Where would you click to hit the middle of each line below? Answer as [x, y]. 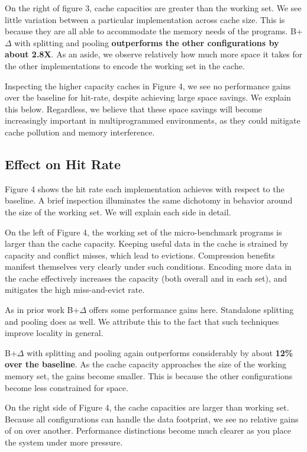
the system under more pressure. [64, 442]
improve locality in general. [54, 333]
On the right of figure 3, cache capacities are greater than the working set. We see [153, 8]
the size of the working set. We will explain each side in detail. [118, 212]
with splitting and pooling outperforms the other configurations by [147, 42]
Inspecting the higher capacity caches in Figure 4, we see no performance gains [148, 85]
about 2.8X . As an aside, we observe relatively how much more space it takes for [154, 54]
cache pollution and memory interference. [80, 132]
